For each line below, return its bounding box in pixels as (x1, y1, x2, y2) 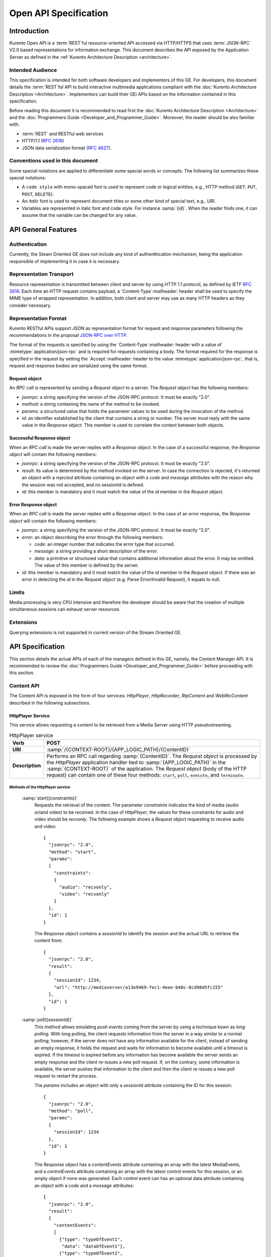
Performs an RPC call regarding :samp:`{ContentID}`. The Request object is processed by (46, 752, 257, 759)
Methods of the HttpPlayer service (9, 785, 70, 790)
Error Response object (9, 502, 57, 508)
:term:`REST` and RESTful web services (22, 131, 104, 137)
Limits (9, 589, 25, 596)
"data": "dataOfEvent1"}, (62, 1243, 125, 1249)
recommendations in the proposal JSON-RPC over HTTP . (9, 332, 127, 338)
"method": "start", (48, 849, 96, 855)
